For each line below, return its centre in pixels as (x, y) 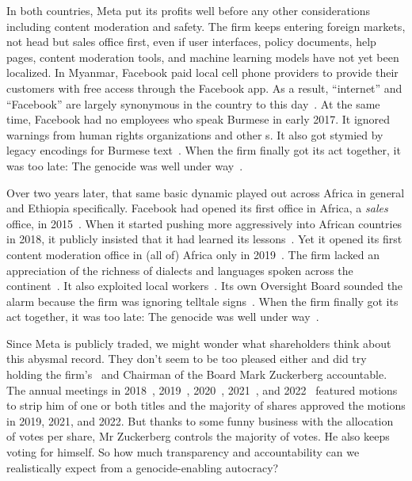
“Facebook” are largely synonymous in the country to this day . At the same (193, 103)
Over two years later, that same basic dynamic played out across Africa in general (206, 192)
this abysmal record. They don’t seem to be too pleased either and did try (187, 359)
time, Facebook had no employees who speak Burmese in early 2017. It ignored (198, 119)
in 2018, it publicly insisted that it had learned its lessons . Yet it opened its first (204, 239)
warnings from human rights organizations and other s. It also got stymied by (195, 134)
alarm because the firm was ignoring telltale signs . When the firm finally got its (202, 301)
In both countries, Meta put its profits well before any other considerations (189, 10)
